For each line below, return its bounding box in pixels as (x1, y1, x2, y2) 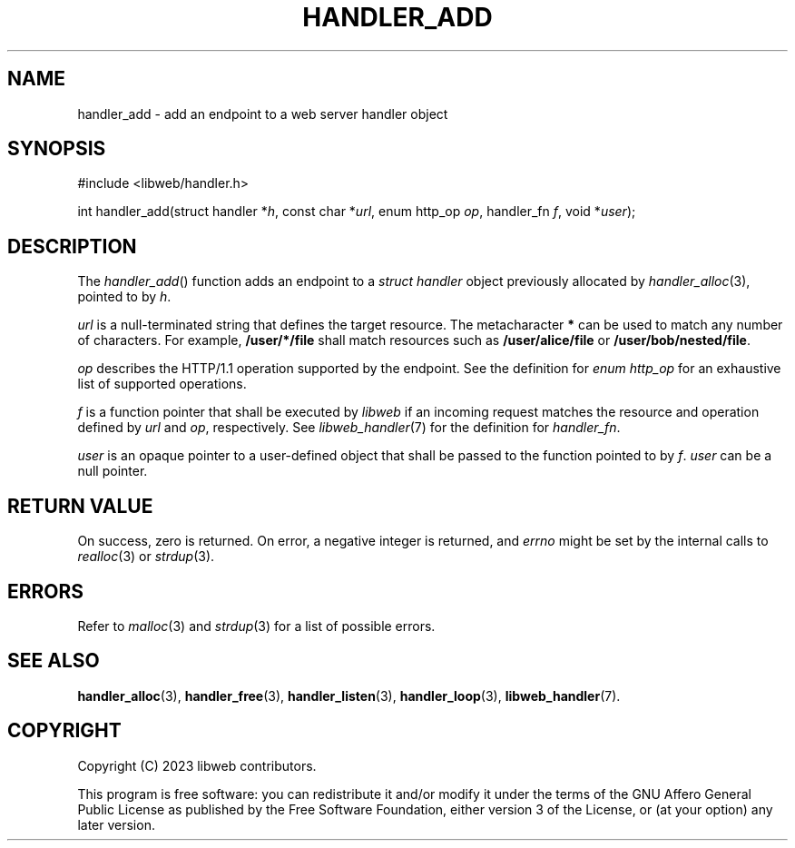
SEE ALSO (7, 649, 100, 673)
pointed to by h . (77, 289, 172, 305)
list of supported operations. (77, 376, 247, 392)
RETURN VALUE (7, 494, 153, 518)
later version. (77, 816, 155, 833)
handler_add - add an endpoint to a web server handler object (77, 105, 448, 122)
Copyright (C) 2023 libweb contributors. (77, 757, 317, 774)
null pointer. (77, 463, 148, 479)
